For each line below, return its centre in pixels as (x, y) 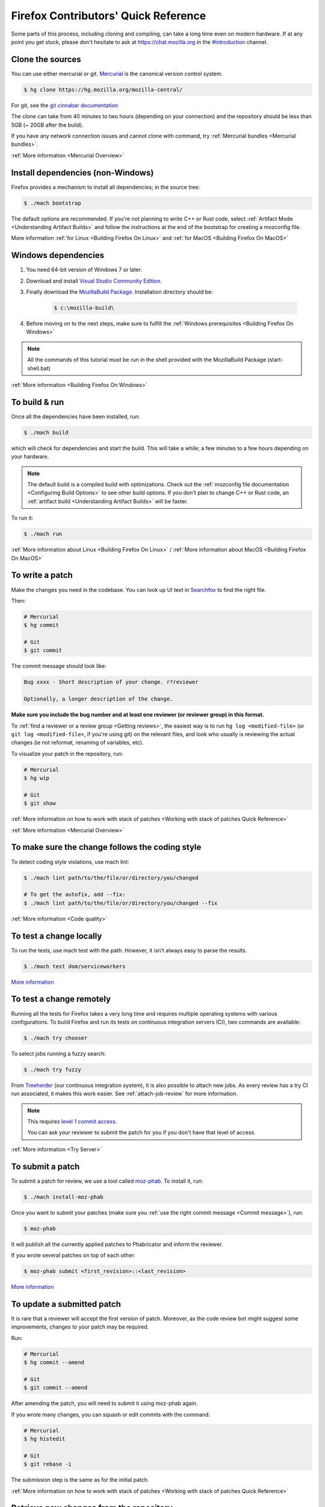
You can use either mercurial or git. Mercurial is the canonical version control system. (117, 74)
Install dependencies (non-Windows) (82, 173)
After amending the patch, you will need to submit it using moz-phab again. (104, 1403)
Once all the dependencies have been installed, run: (76, 417)
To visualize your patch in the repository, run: (67, 753)
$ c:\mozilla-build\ (84, 308)
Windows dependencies (58, 255)
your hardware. (30, 457)
